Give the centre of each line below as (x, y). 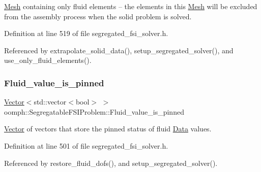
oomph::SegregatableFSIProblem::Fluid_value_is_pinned (94, 111)
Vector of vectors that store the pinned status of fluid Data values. (108, 129)
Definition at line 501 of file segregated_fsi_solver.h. (86, 145)
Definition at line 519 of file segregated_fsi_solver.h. (86, 33)
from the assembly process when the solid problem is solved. (98, 16)
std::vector (50, 102)
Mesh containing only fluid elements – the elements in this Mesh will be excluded (131, 6)
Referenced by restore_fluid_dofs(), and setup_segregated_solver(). (111, 163)
